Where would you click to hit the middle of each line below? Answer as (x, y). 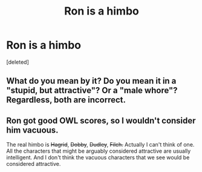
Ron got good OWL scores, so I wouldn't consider (101, 120)
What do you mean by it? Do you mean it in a (91, 81)
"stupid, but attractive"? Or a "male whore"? (92, 91)
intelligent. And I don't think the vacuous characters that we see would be (98, 157)
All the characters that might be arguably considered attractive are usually (99, 151)
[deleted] (18, 62)
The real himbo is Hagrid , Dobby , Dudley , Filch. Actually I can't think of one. (100, 145)
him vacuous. (32, 130)
